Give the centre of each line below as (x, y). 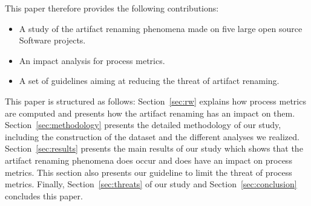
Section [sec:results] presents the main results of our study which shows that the (154, 148)
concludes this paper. (44, 195)
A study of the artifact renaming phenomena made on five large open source (161, 28)
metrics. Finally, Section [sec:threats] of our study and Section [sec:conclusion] (151, 184)
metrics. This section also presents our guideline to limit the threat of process (149, 172)
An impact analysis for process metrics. (92, 60)
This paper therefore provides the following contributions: (112, 8)
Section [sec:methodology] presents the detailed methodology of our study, (143, 125)
